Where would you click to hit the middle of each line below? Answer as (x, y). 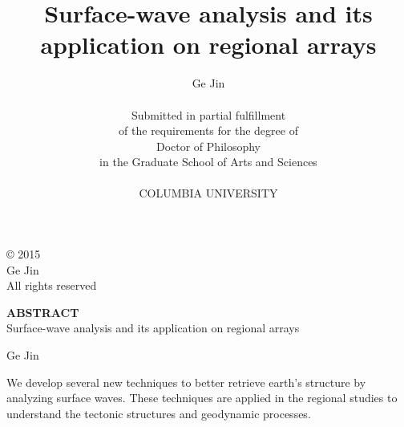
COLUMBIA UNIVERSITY (208, 193)
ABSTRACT (43, 312)
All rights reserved (52, 285)
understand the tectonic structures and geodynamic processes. (159, 413)
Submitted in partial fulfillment (208, 114)
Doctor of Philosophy (208, 146)
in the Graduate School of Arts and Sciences (208, 162)
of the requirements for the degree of (208, 130)
